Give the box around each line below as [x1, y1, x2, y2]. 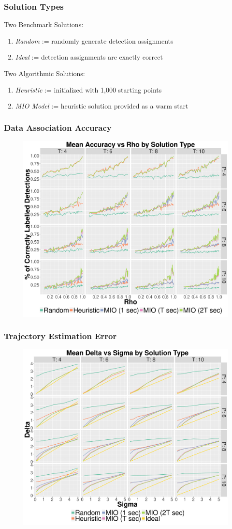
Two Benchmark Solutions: [4, 19, 84, 30]
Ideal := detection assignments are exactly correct [15, 52, 163, 62]
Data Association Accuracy [4, 121, 112, 133]
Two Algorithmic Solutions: [4, 68, 85, 78]
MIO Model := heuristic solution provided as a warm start [15, 101, 188, 111]
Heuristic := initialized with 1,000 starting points [15, 84, 162, 94]
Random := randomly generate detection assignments [15, 35, 174, 46]
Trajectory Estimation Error [4, 329, 117, 342]
